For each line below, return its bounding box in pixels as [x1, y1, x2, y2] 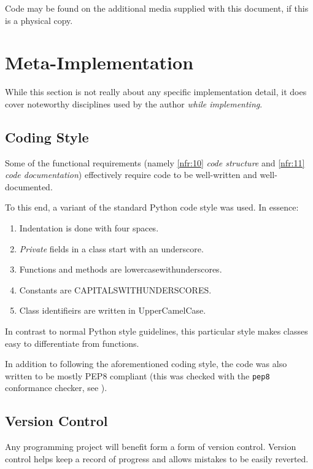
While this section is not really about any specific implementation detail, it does [5, 85, 307, 98]
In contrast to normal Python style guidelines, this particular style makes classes [5, 325, 308, 338]
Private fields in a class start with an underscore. [19, 242, 204, 255]
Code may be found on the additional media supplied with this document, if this [5, 2, 309, 14]
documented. [5, 180, 53, 193]
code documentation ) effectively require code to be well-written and [5, 168, 257, 181]
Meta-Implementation [5, 50, 194, 75]
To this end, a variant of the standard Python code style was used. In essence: [5, 201, 299, 214]
